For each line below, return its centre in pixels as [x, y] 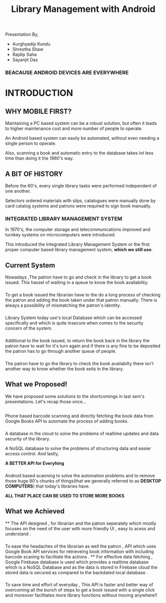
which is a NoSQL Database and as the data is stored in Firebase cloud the [81, 567]
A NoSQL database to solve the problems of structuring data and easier [78, 448]
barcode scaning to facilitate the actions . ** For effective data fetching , [79, 556]
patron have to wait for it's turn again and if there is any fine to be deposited [83, 346]
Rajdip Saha [25, 55]
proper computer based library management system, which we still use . [79, 250]
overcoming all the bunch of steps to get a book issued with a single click [80, 590]
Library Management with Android [83, 9]
